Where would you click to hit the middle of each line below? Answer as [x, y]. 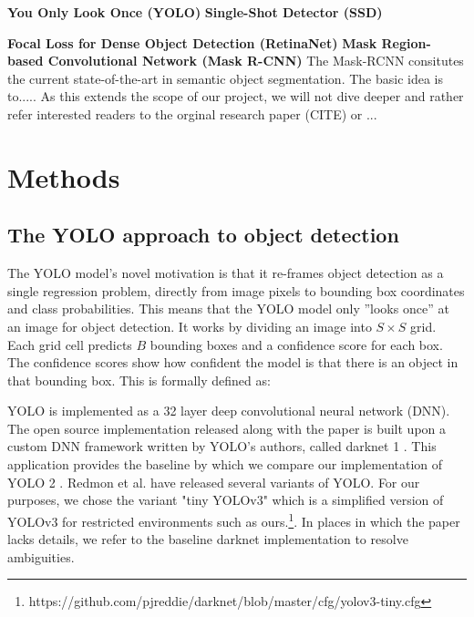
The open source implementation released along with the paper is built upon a [227, 428]
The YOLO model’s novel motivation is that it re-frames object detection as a [226, 273]
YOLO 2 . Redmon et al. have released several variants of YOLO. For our [214, 482]
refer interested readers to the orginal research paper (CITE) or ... [192, 113]
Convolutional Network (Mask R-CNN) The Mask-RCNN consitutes [256, 61]
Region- [406, 42]
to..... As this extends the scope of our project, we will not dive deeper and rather [236, 96]
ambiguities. [41, 556]
